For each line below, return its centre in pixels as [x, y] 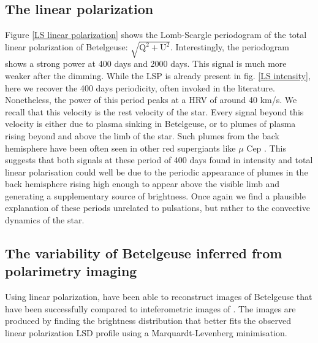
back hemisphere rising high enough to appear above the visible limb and [142, 184]
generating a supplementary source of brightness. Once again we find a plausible [155, 195]
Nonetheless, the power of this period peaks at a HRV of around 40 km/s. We [151, 100]
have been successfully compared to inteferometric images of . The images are [150, 308]
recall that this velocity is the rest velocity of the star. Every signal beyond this [154, 111]
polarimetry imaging [71, 271]
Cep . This [266, 148]
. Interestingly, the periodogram [229, 47]
